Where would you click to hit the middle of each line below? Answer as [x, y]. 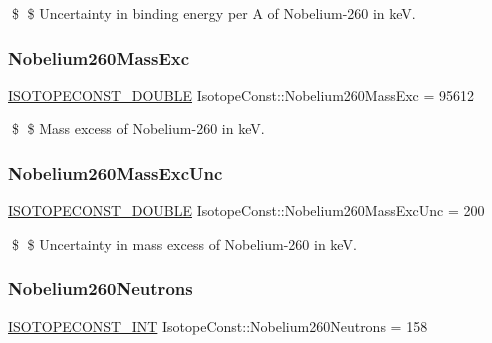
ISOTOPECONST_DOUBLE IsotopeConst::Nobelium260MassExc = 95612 [241, 94]
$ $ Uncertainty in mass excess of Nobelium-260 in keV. [184, 243]
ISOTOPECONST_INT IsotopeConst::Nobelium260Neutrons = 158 [218, 325]
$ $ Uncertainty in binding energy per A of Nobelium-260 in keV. [213, 13]
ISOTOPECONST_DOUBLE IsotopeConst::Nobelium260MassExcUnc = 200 [246, 210]
